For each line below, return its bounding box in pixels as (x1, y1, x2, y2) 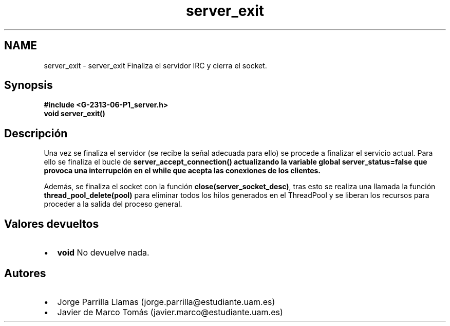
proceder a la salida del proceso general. (44, 200, 182, 209)
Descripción (4, 126, 68, 140)
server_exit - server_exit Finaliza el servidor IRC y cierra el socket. (44, 61, 267, 70)
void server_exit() (44, 109, 105, 118)
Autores (4, 266, 46, 280)
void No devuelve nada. (57, 247, 149, 258)
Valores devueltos (4, 217, 99, 230)
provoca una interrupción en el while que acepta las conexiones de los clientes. (44, 166, 321, 175)
